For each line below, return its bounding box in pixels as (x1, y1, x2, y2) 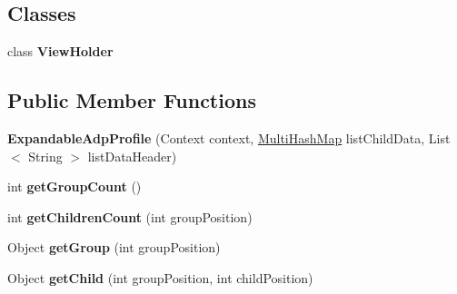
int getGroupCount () (7, 177, 142, 196)
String (28, 146, 63, 165)
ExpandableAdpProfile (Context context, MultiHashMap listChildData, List (7, 129, 451, 147)
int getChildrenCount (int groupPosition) (7, 207, 253, 226)
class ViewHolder (7, 42, 114, 61)
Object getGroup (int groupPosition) (7, 238, 221, 257)
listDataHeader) (87, 146, 177, 165)
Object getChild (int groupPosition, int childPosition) (7, 268, 313, 287)
